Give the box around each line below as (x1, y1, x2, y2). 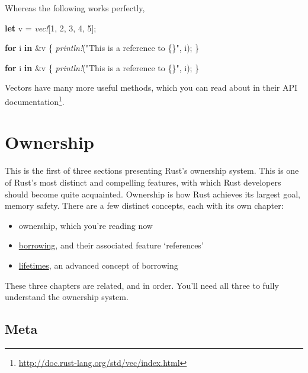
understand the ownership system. (5, 291, 129, 303)
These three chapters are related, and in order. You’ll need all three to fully (5, 279, 279, 291)
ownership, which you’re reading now (18, 219, 153, 231)
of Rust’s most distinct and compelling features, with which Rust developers (5, 176, 281, 188)
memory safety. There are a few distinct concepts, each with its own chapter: (5, 199, 284, 212)
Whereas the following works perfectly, (5, 2, 145, 14)
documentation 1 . (5, 93, 65, 107)
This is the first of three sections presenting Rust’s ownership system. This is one (5, 164, 299, 177)
